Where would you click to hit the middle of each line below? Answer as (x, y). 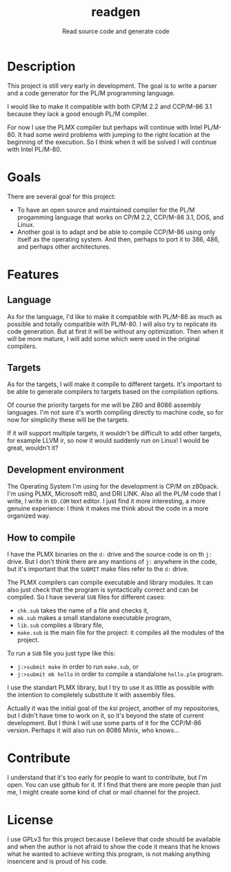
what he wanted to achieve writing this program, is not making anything (109, 854)
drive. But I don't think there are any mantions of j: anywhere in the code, (112, 562)
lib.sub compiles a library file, (60, 625)
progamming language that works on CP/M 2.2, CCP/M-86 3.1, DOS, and (120, 217)
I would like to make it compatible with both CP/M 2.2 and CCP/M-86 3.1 (110, 106)
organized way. (29, 516)
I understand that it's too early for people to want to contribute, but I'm (108, 777)
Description (41, 66)
